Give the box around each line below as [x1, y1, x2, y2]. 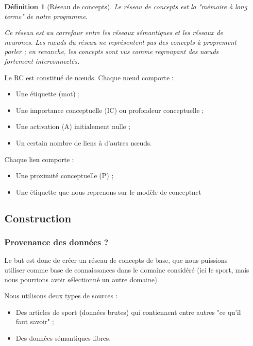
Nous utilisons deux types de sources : [4, 291, 118, 301]
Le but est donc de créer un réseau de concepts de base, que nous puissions [4, 255, 228, 265]
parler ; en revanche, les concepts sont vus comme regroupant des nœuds [4, 46, 219, 56]
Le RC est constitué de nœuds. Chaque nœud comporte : [4, 72, 174, 82]
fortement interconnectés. [4, 55, 80, 66]
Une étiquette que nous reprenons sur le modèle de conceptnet [16, 186, 202, 197]
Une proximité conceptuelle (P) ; [16, 170, 114, 181]
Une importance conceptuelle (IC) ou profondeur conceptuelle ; [16, 105, 204, 115]
